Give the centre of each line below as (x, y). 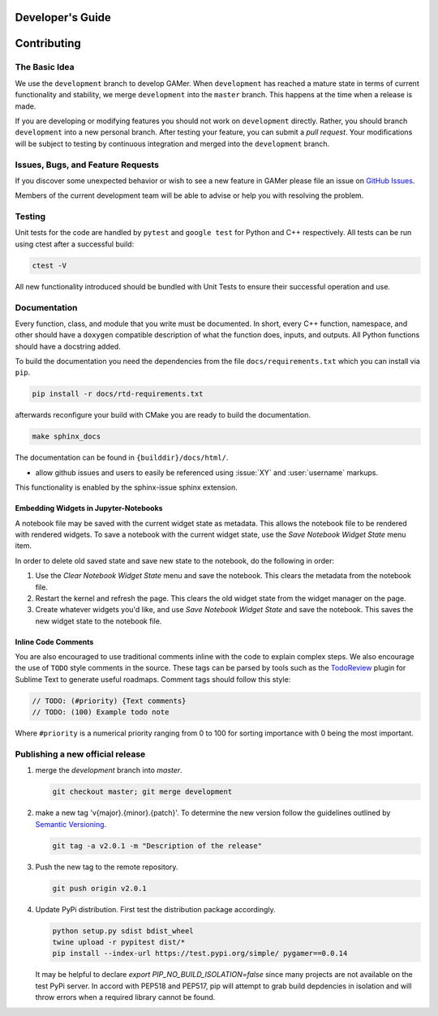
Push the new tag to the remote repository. (107, 867)
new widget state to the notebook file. (99, 621)
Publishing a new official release (80, 754)
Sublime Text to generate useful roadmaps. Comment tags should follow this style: (153, 679)
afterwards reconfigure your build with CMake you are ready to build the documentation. (163, 415)
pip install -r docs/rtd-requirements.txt (118, 394)
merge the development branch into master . (109, 770)
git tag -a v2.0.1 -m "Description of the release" (157, 846)
